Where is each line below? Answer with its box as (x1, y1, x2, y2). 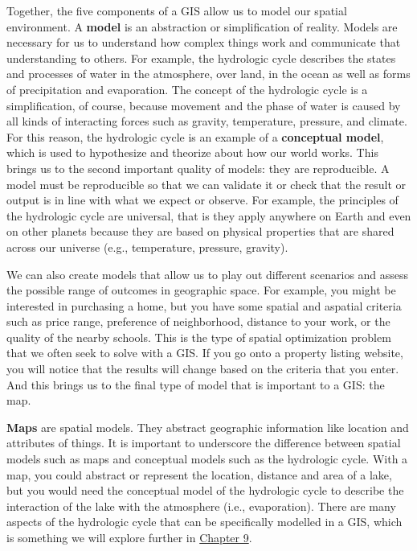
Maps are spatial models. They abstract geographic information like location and (6, 418, 409, 435)
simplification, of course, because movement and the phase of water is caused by (6, 97, 401, 113)
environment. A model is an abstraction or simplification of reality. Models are (6, 18, 398, 35)
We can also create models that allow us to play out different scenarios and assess (6, 265, 409, 282)
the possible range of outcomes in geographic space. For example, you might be (6, 282, 396, 298)
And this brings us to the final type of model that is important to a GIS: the (6, 376, 385, 393)
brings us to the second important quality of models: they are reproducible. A (6, 159, 390, 176)
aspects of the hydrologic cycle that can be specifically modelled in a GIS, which (6, 513, 403, 530)
